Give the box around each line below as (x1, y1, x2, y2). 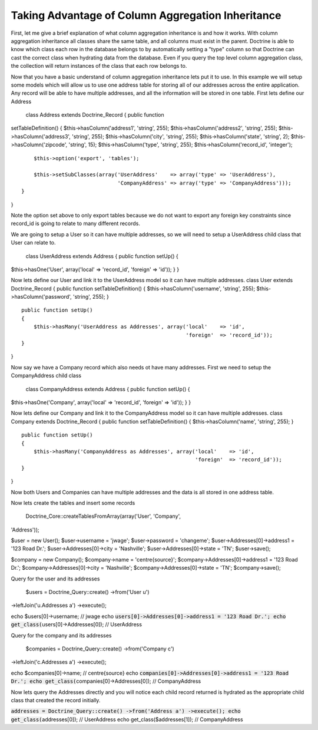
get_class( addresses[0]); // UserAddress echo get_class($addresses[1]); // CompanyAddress (11, 716, 244, 723)
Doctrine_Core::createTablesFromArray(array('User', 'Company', (25, 513, 181, 520)
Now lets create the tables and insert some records (11, 499, 135, 506)
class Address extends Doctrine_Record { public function (25, 111, 164, 118)
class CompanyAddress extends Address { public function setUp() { (25, 385, 190, 392)
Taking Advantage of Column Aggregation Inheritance (11, 9, 281, 22)
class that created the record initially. (11, 696, 101, 703)
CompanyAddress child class (11, 372, 82, 379)
